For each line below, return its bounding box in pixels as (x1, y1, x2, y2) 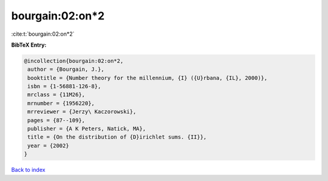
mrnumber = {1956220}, (27, 100, 95, 107)
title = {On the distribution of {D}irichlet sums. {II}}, (27, 134, 207, 140)
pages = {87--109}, (27, 117, 85, 123)
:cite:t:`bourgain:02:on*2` (11, 30, 75, 38)
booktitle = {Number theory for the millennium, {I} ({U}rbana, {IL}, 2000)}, (27, 74, 268, 81)
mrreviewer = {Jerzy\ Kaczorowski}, (27, 108, 137, 115)
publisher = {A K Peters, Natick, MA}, (27, 125, 146, 133)
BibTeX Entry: (11, 41, 47, 48)
